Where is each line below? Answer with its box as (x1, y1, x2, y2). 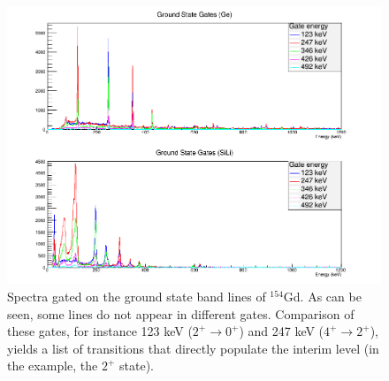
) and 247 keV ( (239, 322, 324, 340)
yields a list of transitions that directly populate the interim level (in (7, 339, 379, 357)
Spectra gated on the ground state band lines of (7, 287, 266, 306)
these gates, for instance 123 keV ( (7, 322, 193, 340)
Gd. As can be (283, 287, 362, 306)
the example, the (7, 356, 98, 375)
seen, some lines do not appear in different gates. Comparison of (7, 304, 355, 323)
